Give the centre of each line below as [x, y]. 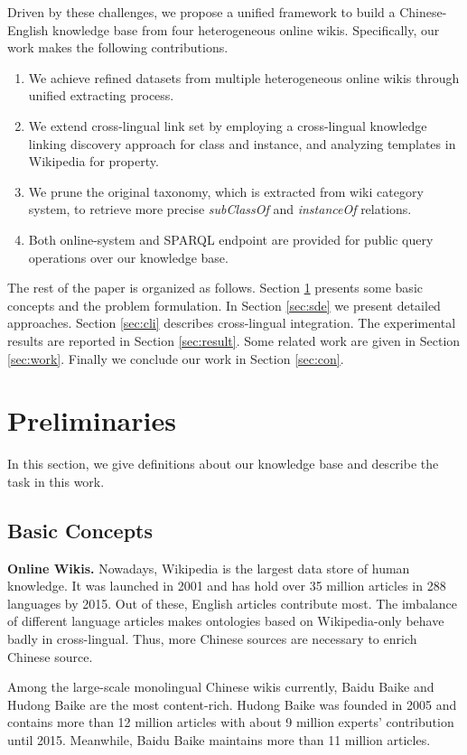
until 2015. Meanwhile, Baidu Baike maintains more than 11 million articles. [219, 739]
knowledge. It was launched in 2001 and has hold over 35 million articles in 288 [227, 586]
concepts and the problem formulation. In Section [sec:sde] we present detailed [224, 305]
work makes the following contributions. [118, 47]
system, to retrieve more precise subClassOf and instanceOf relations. [220, 209]
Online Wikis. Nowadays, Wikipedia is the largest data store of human [209, 568]
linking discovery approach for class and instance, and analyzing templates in [242, 143]
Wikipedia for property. [93, 161]
